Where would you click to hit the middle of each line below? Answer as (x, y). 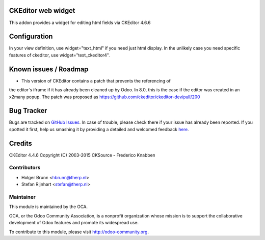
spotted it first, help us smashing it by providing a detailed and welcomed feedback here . (99, 129)
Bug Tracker (28, 111)
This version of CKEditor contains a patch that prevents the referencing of (96, 80)
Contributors (25, 168)
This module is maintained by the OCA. (48, 207)
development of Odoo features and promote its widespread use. (74, 223)
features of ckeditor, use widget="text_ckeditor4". (60, 55)
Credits (21, 143)
